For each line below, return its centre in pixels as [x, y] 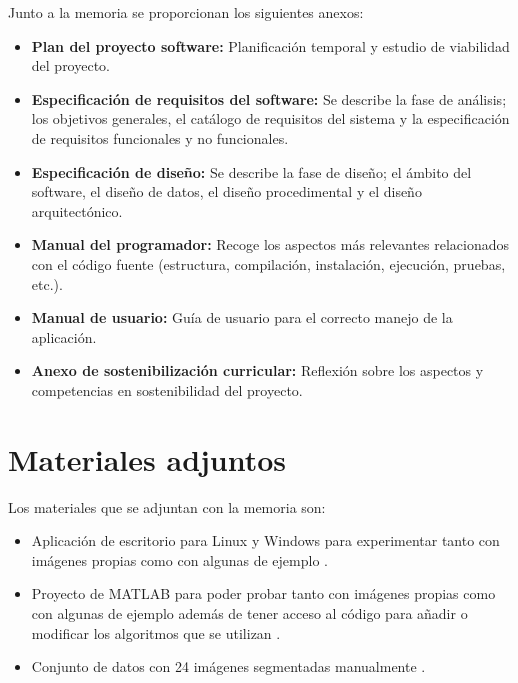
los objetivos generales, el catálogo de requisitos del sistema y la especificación [270, 118]
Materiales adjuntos [147, 458]
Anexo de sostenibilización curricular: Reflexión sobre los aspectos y [257, 370]
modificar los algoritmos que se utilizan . [156, 632]
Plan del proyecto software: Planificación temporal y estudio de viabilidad [270, 45]
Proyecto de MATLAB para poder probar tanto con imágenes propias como [263, 593]
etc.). [47, 283]
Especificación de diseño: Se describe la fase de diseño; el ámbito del [251, 171]
